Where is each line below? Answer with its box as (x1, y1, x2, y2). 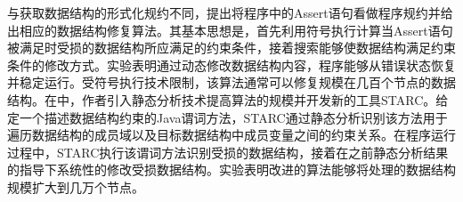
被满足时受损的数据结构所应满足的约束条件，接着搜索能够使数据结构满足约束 (7, 38, 456, 57)
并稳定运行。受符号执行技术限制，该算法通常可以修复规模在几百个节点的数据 (7, 73, 456, 92)
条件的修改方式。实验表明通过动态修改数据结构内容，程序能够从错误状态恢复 (7, 55, 456, 74)
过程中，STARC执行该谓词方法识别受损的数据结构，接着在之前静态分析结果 (7, 142, 449, 161)
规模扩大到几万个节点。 (7, 177, 144, 196)
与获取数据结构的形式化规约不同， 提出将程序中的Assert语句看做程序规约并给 (7, 4, 453, 21)
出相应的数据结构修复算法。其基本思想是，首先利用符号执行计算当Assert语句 (7, 20, 453, 39)
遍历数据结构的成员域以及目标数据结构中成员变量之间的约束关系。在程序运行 (7, 125, 456, 144)
